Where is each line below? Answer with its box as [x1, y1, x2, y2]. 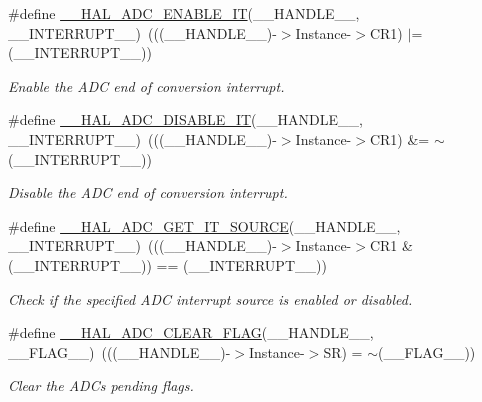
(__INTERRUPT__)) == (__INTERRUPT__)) [8, 254, 327, 275]
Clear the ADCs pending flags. [8, 375, 194, 396]
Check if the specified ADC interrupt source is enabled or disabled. [8, 288, 413, 309]
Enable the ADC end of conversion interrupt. [8, 75, 285, 96]
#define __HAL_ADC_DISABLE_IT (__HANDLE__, [8, 109, 363, 130]
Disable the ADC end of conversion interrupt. [8, 182, 288, 203]
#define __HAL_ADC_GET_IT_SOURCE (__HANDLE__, [8, 215, 401, 236]
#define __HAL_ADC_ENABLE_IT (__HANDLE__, [8, 3, 360, 23]
